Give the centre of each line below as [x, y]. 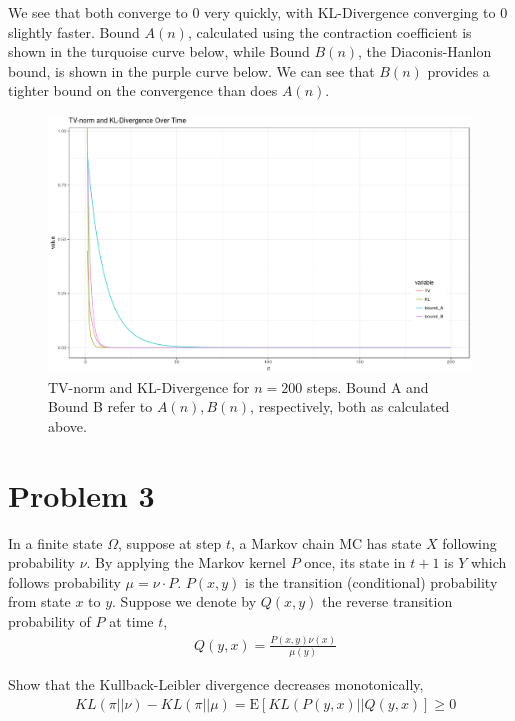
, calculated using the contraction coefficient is [329, 31]
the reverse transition [387, 601]
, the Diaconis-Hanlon [425, 51]
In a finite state [55, 542]
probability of [49, 621]
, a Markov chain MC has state [326, 542]
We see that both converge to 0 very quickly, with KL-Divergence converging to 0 [258, 12]
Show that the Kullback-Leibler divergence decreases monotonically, [216, 684]
